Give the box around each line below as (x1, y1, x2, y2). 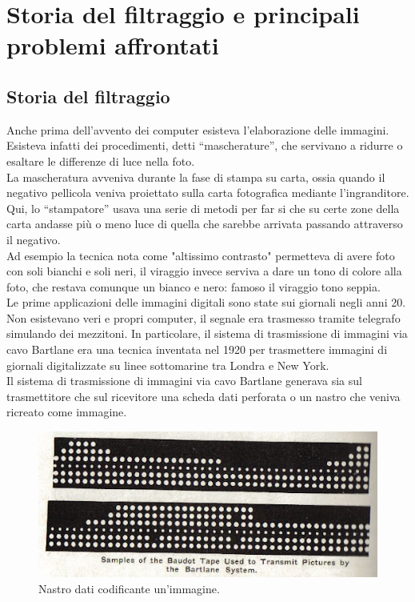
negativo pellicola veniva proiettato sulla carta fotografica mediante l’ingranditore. (6, 184, 409, 201)
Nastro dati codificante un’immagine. (38, 580, 220, 596)
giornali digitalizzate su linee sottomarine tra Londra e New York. (6, 356, 329, 373)
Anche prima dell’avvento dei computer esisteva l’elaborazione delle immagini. (6, 121, 389, 138)
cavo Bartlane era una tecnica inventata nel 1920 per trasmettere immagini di (6, 341, 388, 358)
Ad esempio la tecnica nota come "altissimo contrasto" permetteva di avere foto (6, 247, 395, 263)
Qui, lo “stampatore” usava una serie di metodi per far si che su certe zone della (6, 199, 400, 216)
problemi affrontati (6, 29, 219, 62)
